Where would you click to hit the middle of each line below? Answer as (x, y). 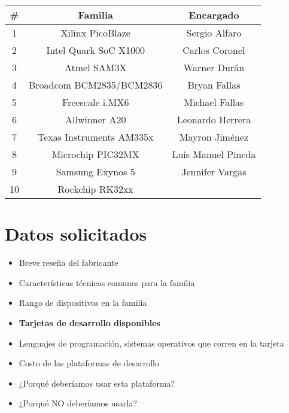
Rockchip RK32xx (95, 189)
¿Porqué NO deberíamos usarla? (78, 403)
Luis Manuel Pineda (214, 154)
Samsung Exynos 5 (95, 171)
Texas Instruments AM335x (95, 137)
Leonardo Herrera (214, 119)
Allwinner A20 (96, 119)
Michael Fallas (214, 102)
